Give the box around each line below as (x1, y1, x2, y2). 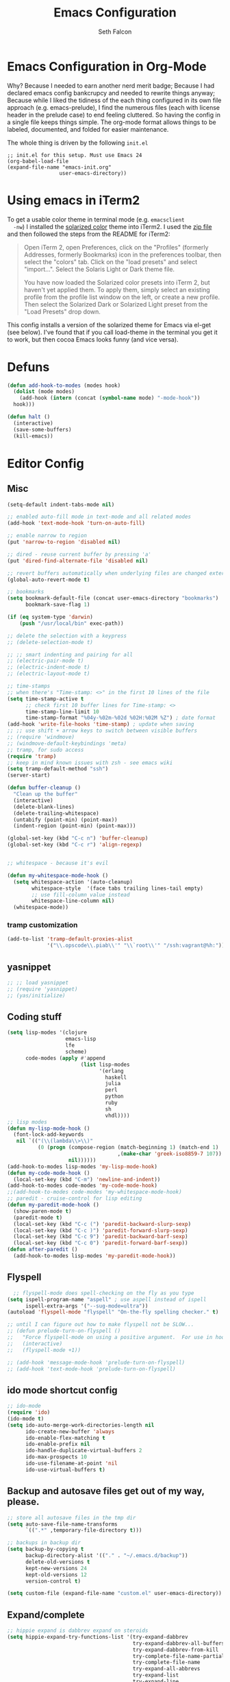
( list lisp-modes (80, 1061, 130, 1068)
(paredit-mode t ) (13, 1214, 63, 1221)
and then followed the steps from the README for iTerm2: (7, 230, 170, 238)
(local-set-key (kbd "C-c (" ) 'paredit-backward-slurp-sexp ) (13, 1220, 192, 1227)
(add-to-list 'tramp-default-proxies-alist (7, 936, 133, 943)
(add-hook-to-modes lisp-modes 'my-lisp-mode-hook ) (7, 1163, 157, 1170)
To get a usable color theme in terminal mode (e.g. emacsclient (7, 215, 185, 224)
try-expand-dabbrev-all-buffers (132, 1639, 225, 1647)
